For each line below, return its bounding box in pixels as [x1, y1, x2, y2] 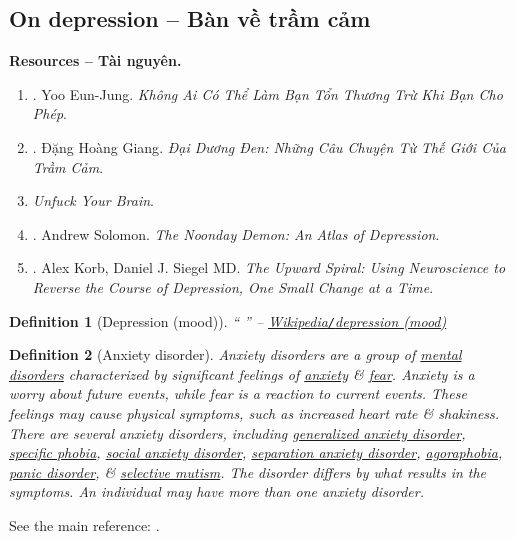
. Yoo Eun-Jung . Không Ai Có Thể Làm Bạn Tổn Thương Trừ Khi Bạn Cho [32, 83, 503, 104]
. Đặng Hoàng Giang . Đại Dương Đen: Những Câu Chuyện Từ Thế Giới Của [32, 136, 506, 157]
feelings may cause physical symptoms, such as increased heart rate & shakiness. [9, 402, 500, 423]
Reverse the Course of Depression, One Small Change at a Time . [32, 276, 434, 297]
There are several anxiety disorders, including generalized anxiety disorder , [9, 422, 466, 443]
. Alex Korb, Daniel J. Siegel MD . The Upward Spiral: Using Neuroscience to [32, 257, 506, 278]
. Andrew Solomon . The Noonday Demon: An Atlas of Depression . [32, 223, 440, 244]
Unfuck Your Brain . [32, 190, 154, 211]
